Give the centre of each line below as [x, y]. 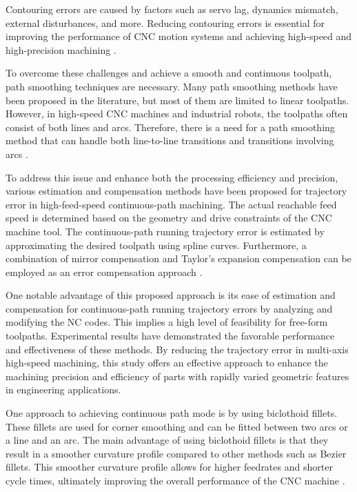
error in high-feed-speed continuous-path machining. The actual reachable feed [171, 204]
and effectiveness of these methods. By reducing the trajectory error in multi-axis [177, 349]
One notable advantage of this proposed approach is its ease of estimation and [171, 295]
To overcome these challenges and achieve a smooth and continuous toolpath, [169, 73]
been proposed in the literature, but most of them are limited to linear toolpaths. [177, 100]
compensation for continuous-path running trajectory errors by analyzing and [169, 308]
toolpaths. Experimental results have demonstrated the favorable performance [170, 336]
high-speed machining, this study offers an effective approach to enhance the [167, 363]
